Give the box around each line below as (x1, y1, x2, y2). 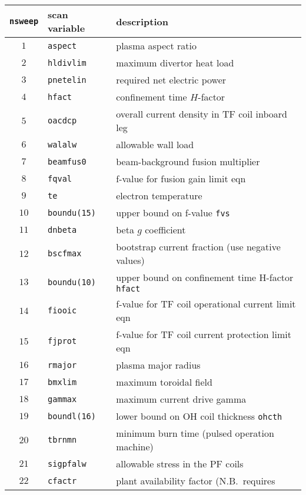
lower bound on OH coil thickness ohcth (116, 409, 282, 423)
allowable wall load (116, 138, 194, 151)
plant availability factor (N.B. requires (116, 474, 275, 487)
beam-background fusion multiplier (116, 155, 260, 168)
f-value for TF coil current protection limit (116, 327, 291, 341)
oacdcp (48, 116, 77, 125)
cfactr (48, 476, 77, 486)
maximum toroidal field (116, 375, 212, 389)
